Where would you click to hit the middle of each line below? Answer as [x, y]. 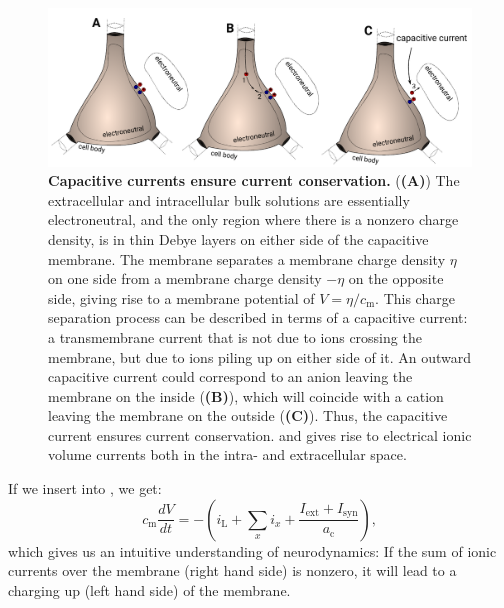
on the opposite [396, 278]
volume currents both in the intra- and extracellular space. [227, 454]
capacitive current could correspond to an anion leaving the [230, 376]
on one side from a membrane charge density [185, 278]
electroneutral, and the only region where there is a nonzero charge [253, 219]
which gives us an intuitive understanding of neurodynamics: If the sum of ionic [252, 550]
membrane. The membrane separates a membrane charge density [247, 258]
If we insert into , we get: [85, 488]
